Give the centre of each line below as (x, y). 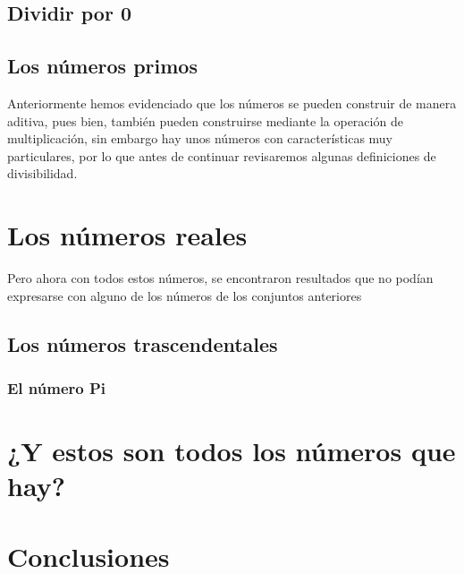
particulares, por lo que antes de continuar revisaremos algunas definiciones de (222, 155)
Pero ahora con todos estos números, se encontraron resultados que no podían (220, 278)
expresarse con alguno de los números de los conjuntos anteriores (185, 295)
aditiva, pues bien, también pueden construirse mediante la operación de (205, 120)
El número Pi (57, 387)
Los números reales (127, 235)
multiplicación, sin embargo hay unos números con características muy (200, 138)
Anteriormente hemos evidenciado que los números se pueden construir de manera (232, 103)
